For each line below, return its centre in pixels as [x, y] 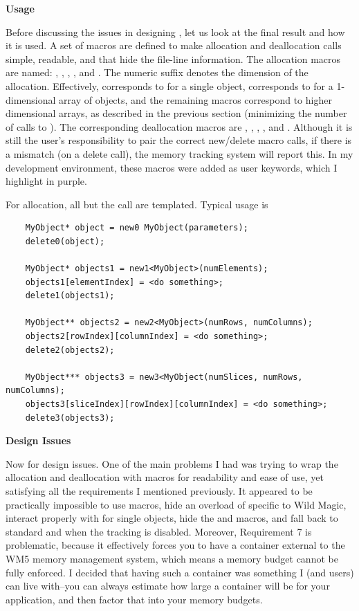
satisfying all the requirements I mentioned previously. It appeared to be [159, 491]
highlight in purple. [46, 181]
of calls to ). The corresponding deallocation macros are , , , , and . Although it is [179, 126]
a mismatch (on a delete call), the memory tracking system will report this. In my [179, 153]
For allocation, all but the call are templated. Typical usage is [137, 204]
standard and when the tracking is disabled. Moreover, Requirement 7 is [159, 531]
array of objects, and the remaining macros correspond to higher [195, 99]
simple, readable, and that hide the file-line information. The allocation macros [173, 58]
